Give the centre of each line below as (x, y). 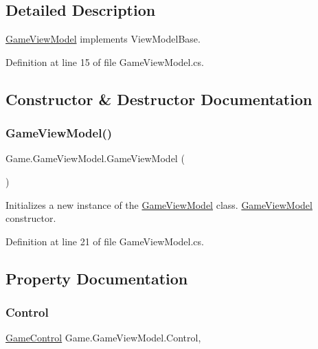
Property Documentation (97, 278)
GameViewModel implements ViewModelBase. (103, 39)
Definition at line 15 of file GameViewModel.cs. (105, 61)
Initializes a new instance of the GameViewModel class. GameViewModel (159, 204)
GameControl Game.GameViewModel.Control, (103, 338)
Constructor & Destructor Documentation (159, 99)
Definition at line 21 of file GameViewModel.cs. (105, 241)
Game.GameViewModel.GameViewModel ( (95, 158)
